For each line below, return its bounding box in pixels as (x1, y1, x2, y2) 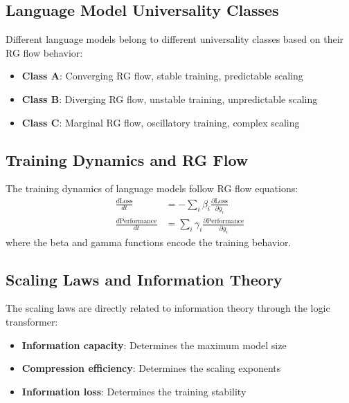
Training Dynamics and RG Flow (6, 149, 249, 170)
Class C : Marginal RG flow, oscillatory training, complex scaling (21, 115, 300, 129)
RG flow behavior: (6, 45, 83, 59)
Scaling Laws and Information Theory (6, 268, 283, 290)
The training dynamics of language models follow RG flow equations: (6, 181, 298, 196)
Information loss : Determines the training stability (21, 384, 247, 398)
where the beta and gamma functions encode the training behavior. (6, 234, 292, 249)
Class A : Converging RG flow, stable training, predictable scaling (21, 68, 303, 83)
